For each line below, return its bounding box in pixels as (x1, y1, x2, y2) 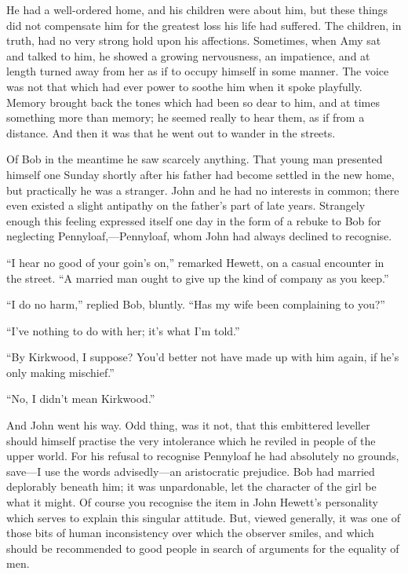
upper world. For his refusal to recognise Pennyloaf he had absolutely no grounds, (6, 448, 399, 464)
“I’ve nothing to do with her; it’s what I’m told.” (6, 322, 240, 338)
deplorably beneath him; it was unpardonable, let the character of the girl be (6, 478, 377, 495)
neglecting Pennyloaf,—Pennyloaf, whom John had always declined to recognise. (6, 228, 392, 244)
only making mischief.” (6, 364, 115, 380)
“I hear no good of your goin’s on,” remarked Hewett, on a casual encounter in (6, 254, 384, 270)
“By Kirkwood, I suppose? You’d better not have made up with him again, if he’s (6, 349, 399, 365)
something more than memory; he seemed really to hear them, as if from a (6, 109, 365, 126)
